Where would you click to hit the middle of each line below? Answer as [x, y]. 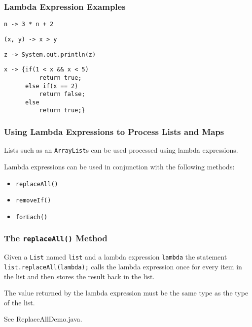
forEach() [32, 217]
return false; [62, 94]
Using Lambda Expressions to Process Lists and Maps [114, 132]
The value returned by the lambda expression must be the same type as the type [126, 293]
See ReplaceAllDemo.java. [43, 319]
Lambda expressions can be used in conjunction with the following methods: [119, 166]
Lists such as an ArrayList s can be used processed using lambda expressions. [121, 150]
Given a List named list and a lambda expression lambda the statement [116, 257]
